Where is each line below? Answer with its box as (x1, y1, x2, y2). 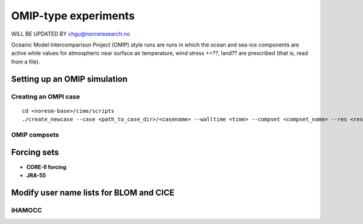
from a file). (11, 58, 41, 65)
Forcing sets (11, 147, 59, 158)
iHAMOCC (11, 206, 42, 214)
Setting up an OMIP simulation (11, 74, 128, 84)
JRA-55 (26, 171, 47, 179)
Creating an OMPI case (11, 92, 80, 101)
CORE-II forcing (26, 163, 67, 170)
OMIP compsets (11, 130, 59, 139)
